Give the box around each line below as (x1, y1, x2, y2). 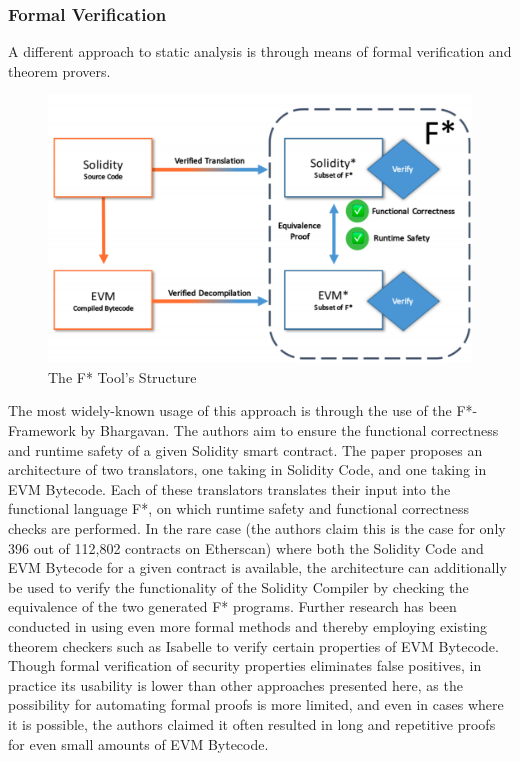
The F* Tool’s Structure (48, 366, 197, 387)
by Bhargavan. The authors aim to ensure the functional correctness (80, 420, 499, 441)
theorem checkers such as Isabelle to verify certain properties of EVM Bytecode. (8, 635, 499, 656)
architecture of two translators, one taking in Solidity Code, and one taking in (8, 459, 487, 480)
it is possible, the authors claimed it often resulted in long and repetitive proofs (8, 713, 496, 734)
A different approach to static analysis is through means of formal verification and (8, 41, 512, 62)
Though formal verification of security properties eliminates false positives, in (8, 655, 482, 676)
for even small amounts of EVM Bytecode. (8, 733, 269, 754)
